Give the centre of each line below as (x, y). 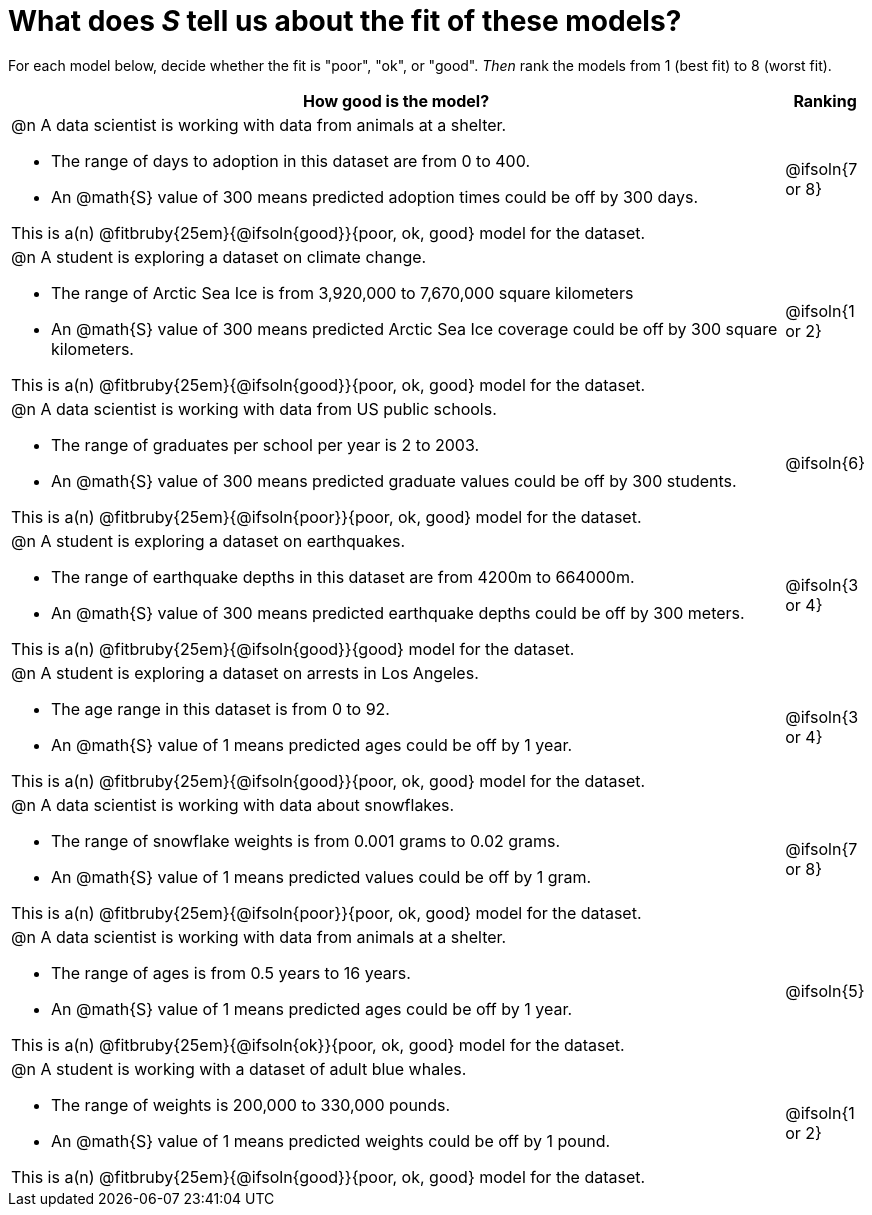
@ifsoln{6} (825, 462)
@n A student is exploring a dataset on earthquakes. (208, 540)
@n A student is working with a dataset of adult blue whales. (239, 1068)
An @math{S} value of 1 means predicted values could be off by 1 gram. (321, 876)
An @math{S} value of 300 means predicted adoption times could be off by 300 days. (375, 196)
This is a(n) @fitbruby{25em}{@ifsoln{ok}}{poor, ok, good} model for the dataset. (318, 1044)
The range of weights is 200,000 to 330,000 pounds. (251, 1104)
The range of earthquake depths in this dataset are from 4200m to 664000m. (343, 576)
